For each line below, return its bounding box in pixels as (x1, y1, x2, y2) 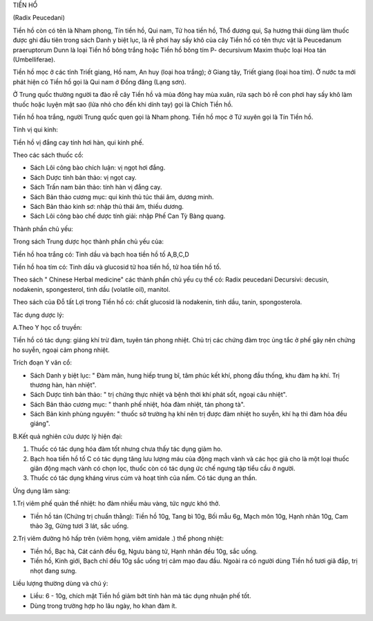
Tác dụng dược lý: (12, 310, 64, 319)
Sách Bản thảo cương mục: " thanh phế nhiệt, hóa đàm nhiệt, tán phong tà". (30, 400, 245, 408)
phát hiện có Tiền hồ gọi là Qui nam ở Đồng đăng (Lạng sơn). (12, 77, 186, 86)
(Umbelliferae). (12, 55, 55, 64)
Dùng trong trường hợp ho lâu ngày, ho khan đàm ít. (30, 602, 178, 610)
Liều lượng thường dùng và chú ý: (12, 579, 108, 587)
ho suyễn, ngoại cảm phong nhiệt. (12, 346, 110, 354)
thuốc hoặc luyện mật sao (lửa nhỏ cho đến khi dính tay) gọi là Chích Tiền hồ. (12, 100, 233, 109)
